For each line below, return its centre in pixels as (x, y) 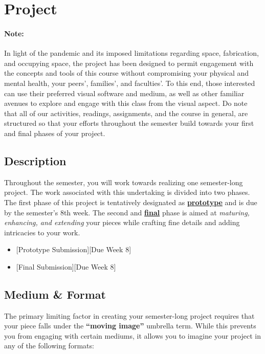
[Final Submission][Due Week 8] (66, 266)
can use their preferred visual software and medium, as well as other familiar (124, 93)
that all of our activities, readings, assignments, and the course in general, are (126, 113)
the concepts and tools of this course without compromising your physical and (127, 73)
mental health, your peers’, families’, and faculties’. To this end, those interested (130, 83)
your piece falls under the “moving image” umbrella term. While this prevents (130, 326)
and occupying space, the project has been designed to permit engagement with (129, 63)
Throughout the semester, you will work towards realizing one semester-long (124, 182)
